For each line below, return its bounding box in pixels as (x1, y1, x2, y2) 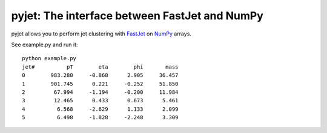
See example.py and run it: (11, 41, 78, 48)
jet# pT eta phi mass (22, 63, 179, 70)
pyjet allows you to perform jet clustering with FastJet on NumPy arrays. (11, 30, 192, 37)
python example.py (22, 55, 77, 62)
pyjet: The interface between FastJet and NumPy (11, 9, 263, 22)
